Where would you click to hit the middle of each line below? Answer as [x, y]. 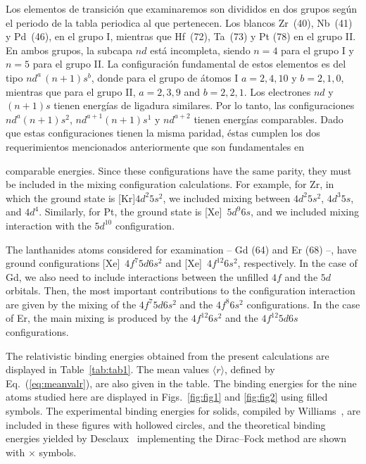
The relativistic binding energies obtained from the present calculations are [168, 355]
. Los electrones [277, 91]
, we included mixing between [227, 197]
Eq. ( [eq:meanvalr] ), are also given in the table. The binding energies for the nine [181, 383]
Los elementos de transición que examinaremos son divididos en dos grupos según [182, 8]
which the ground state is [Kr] [71, 197]
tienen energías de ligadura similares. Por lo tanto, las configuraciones [204, 105]
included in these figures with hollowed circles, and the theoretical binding [166, 424]
